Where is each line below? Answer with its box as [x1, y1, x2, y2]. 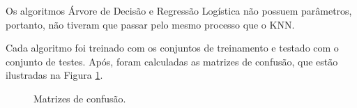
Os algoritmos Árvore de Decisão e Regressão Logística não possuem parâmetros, [6, 3, 352, 17]
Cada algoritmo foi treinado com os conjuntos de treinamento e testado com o [6, 40, 339, 55]
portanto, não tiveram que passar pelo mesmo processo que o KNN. [6, 17, 295, 31]
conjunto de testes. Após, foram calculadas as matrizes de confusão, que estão [6, 54, 338, 68]
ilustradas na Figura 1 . [6, 68, 103, 82]
